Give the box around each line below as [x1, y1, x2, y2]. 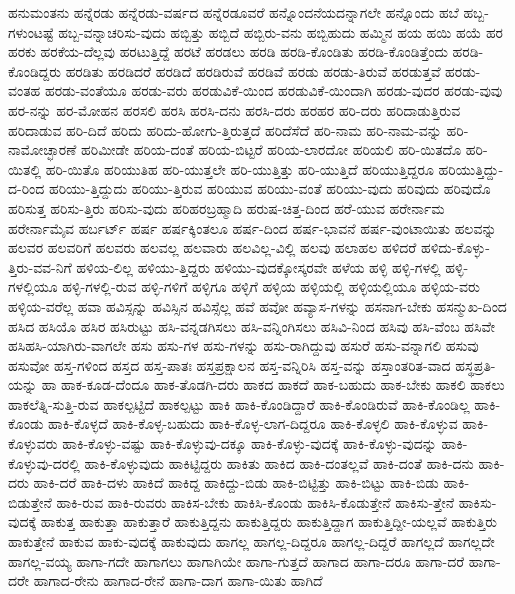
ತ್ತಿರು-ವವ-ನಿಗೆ [8, 256, 72, 277]
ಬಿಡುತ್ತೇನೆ [8, 491, 52, 512]
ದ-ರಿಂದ [8, 178, 45, 199]
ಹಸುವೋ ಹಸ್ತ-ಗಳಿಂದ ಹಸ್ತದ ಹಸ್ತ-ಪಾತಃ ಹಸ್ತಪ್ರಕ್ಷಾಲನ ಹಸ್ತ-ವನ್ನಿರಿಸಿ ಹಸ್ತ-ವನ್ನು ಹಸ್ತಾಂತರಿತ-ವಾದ [8, 354, 451, 375]
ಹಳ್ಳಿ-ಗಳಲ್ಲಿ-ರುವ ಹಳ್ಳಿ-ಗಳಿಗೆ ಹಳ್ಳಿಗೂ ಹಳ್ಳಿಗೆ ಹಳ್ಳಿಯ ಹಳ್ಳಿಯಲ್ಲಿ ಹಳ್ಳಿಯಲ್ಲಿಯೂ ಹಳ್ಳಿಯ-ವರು [62, 276, 480, 297]
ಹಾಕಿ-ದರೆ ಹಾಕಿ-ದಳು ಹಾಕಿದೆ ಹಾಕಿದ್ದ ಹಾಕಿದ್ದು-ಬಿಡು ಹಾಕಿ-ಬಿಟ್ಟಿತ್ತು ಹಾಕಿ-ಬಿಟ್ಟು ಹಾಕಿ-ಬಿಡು [33, 472, 439, 493]
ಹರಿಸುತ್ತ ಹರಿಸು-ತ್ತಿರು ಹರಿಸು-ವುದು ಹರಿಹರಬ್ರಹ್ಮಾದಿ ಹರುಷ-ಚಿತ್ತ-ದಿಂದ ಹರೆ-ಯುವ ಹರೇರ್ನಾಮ [8, 197, 445, 218]
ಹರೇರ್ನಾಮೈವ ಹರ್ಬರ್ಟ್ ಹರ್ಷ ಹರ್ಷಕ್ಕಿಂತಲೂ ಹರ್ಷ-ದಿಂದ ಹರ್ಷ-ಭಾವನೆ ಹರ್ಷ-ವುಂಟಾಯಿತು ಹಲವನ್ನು [8, 217, 497, 238]
